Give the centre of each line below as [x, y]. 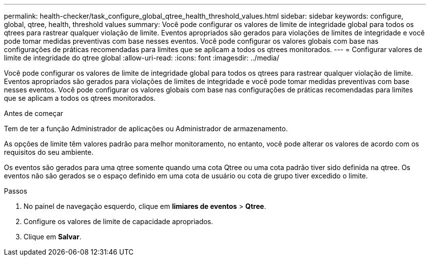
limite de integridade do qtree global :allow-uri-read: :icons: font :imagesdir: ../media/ [142, 58]
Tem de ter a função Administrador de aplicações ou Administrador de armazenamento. [146, 129]
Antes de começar [34, 113]
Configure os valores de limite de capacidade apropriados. [119, 221]
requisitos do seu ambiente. [49, 152]
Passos [16, 191]
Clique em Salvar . [53, 237]
